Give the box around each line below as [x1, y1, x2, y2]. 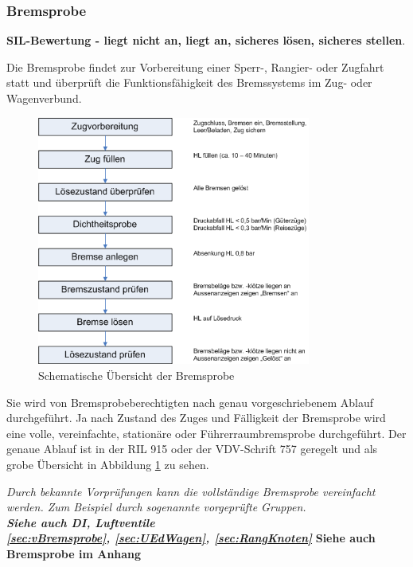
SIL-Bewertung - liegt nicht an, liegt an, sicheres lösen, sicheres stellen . [6, 32, 406, 49]
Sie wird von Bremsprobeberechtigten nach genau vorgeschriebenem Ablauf [6, 393, 374, 410]
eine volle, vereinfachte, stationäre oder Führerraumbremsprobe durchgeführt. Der [6, 424, 407, 441]
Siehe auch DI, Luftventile [6, 514, 155, 530]
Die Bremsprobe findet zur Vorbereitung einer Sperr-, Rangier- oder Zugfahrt [6, 58, 384, 75]
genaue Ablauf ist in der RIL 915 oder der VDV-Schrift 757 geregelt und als [6, 440, 378, 457]
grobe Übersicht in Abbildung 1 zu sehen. [6, 456, 209, 472]
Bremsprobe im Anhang [6, 545, 142, 561]
